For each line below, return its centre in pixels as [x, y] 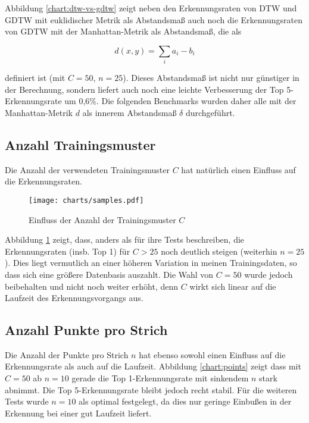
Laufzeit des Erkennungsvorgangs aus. [74, 298]
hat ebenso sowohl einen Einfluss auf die [212, 354]
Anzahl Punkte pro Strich [86, 330]
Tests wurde [27, 401]
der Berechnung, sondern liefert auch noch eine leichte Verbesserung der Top [144, 89]
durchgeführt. [210, 112]
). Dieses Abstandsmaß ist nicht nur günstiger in [211, 78]
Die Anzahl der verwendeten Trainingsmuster [88, 169]
